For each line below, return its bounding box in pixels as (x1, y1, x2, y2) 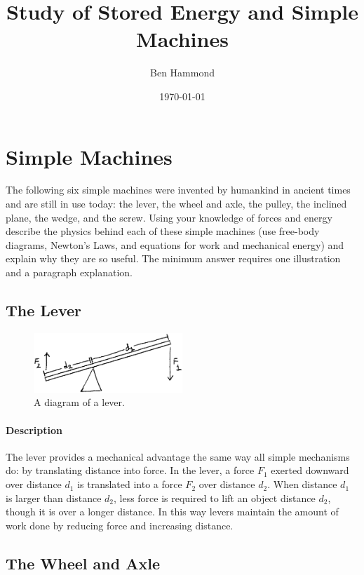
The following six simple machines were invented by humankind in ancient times (6, 182, 351, 197)
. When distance (267, 477, 337, 492)
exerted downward (271, 463, 349, 478)
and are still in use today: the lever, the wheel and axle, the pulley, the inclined (6, 196, 347, 211)
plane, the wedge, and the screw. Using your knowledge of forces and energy (6, 210, 332, 224)
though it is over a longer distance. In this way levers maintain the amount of (6, 504, 339, 519)
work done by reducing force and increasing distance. (6, 517, 234, 532)
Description (6, 422, 63, 437)
